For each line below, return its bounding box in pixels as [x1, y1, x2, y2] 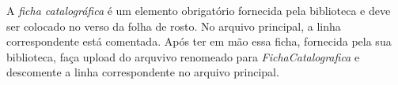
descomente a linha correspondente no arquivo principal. [6, 64, 279, 80]
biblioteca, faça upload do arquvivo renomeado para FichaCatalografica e [6, 48, 360, 65]
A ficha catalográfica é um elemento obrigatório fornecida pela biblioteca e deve [6, 2, 391, 18]
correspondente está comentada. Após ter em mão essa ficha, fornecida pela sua [6, 33, 392, 50]
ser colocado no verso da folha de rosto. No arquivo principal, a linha [6, 17, 341, 34]
